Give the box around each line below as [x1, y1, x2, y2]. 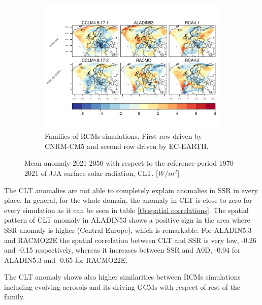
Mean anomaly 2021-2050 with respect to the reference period [24, 158, 217, 168]
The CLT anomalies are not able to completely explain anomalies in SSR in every [4, 185, 258, 195]
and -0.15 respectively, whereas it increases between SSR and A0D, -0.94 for [4, 245, 241, 255]
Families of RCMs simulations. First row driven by [45, 131, 202, 141]
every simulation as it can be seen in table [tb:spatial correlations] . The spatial [4, 204, 249, 215]
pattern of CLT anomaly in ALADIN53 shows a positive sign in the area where [4, 215, 250, 225]
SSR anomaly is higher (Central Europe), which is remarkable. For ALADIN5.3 [4, 224, 252, 235]
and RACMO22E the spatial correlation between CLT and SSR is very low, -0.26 [4, 234, 256, 245]
